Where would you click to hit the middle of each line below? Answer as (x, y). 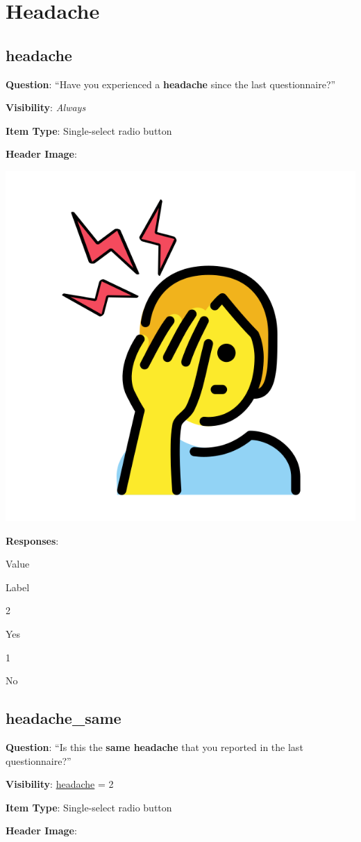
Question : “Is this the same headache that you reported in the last (154, 746)
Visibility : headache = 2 (60, 784)
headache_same (64, 718)
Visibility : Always (46, 107)
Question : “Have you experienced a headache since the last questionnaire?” (171, 84)
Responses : (32, 540)
